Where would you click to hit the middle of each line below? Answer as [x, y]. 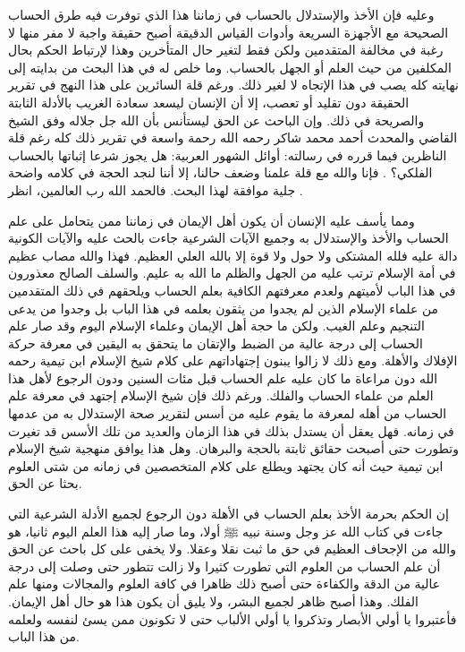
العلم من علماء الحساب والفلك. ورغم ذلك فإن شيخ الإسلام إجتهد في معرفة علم [221, 395]
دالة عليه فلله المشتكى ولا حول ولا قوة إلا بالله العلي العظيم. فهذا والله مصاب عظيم [233, 255]
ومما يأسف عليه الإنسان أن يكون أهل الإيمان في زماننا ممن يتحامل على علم [211, 220]
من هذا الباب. [44, 636]
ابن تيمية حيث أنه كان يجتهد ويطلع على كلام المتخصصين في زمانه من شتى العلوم [226, 465]
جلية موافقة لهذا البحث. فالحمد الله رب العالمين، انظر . [156, 189]
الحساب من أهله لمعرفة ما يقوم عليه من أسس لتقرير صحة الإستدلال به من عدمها [228, 413]
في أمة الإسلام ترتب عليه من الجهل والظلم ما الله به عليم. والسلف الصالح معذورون [232, 273]
